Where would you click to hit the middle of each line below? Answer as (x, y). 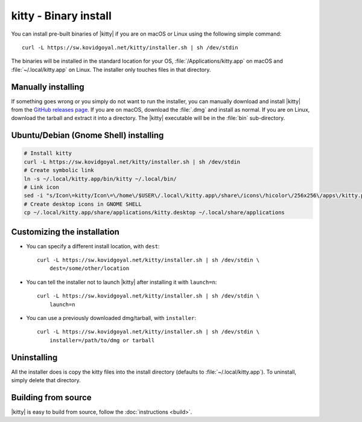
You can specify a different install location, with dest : (93, 246)
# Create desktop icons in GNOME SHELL (83, 204)
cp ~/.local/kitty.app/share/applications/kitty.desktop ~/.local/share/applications (154, 213)
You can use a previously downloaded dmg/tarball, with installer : (111, 318)
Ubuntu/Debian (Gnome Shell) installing (87, 136)
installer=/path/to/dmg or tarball (102, 340)
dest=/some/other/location (89, 268)
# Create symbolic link (59, 170)
